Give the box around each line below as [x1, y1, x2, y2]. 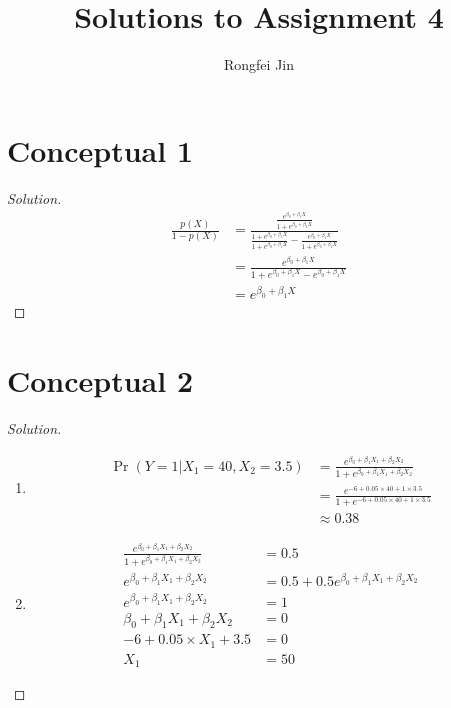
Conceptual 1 [7, 129, 194, 170]
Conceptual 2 [7, 360, 194, 401]
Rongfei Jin [223, 54, 294, 75]
